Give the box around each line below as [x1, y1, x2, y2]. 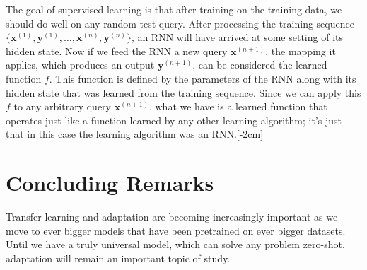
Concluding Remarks [6, 168, 214, 197]
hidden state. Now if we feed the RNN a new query [6, 43, 228, 58]
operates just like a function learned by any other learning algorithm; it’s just [6, 112, 342, 127]
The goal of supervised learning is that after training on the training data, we [6, 2, 342, 16]
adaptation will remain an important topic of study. [6, 250, 231, 265]
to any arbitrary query [13, 99, 112, 114]
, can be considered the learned [192, 57, 327, 72]
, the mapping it [265, 43, 336, 58]
